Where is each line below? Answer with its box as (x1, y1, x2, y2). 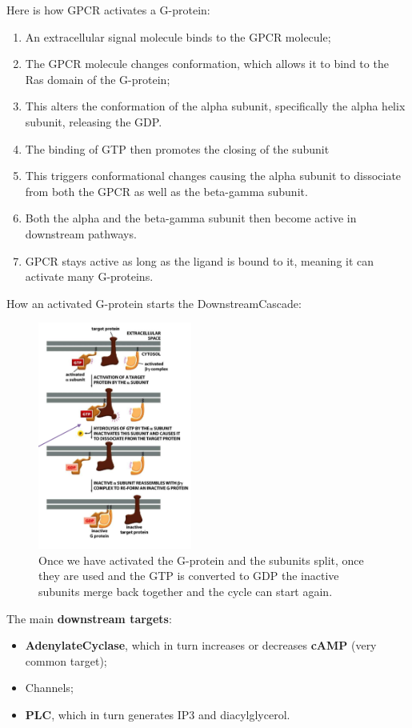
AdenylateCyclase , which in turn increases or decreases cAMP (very (25, 637, 377, 654)
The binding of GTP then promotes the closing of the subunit (25, 140, 330, 157)
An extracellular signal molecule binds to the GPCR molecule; (25, 28, 331, 45)
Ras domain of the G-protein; (25, 70, 170, 87)
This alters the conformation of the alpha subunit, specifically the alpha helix (25, 98, 406, 114)
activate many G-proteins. (25, 268, 154, 285)
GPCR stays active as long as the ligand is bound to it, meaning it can (25, 252, 374, 269)
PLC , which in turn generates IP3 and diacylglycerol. (25, 706, 290, 722)
